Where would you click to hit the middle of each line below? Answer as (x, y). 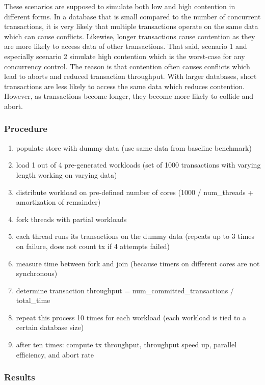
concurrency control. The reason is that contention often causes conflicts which (127, 66)
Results (20, 377)
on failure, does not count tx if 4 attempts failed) (93, 246)
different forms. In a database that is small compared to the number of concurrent (132, 16)
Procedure (26, 129)
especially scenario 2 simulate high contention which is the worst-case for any (125, 56)
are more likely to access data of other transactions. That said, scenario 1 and (126, 46)
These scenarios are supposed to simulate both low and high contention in (120, 6)
